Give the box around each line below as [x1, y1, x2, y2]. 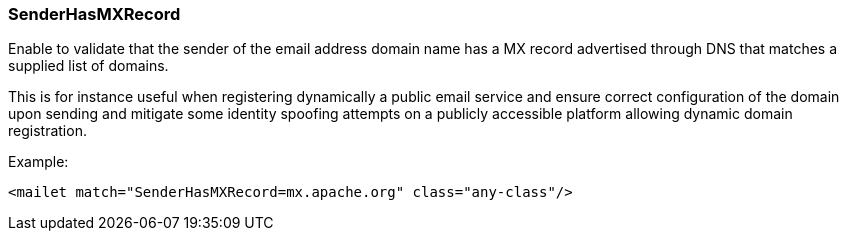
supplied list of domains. [8, 57, 169, 75]
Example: [8, 153, 69, 171]
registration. [8, 122, 87, 140]
